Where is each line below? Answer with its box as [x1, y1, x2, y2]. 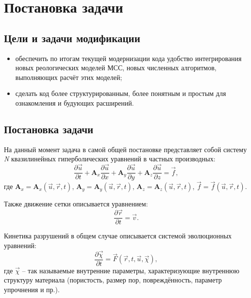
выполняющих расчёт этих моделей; [15, 72, 122, 82]
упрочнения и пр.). [4, 284, 60, 294]
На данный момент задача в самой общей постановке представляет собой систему [4, 144, 247, 154]
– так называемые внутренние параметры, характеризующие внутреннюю [22, 265, 239, 275]
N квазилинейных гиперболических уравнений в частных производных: [4, 154, 216, 164]
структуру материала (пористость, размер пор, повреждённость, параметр [4, 275, 222, 285]
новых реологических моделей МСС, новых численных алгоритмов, [15, 63, 217, 73]
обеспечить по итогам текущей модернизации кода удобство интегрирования [15, 53, 242, 63]
